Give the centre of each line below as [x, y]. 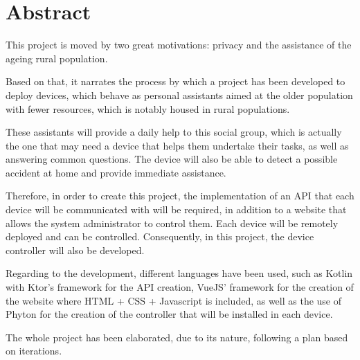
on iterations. [34, 351]
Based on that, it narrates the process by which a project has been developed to [175, 81]
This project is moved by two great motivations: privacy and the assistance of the [179, 45]
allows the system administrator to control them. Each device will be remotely [172, 223]
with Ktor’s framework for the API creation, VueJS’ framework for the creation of [180, 287]
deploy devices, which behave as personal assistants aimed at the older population [179, 94]
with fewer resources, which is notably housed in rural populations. [148, 108]
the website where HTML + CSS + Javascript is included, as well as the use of [174, 300]
